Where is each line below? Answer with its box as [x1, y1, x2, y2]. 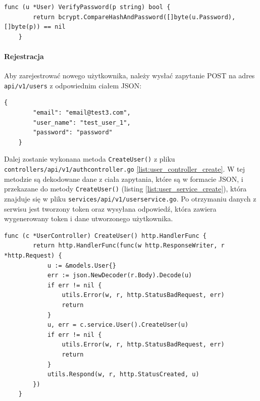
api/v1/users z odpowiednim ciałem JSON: [4, 80, 142, 90]
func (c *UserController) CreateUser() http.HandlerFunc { [4, 232, 206, 239]
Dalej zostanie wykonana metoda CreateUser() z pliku [4, 154, 175, 164]
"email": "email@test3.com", [33, 109, 131, 117]
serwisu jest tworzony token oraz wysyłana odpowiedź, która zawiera [4, 203, 217, 214]
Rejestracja [4, 51, 44, 61]
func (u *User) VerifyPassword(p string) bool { [4, 4, 171, 11]
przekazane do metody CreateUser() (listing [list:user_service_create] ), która [4, 183, 247, 194]
